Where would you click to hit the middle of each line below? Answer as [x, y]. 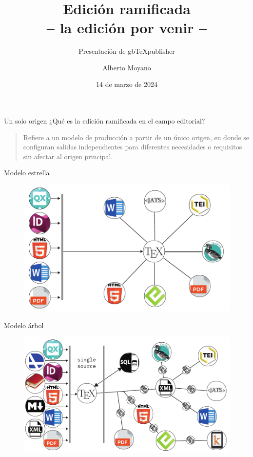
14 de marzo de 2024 [126, 84]
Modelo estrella [27, 173]
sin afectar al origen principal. [68, 156]
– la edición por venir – [127, 28]
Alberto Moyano [127, 67]
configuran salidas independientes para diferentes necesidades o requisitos [133, 147]
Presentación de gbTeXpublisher [127, 51]
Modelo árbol [24, 325]
